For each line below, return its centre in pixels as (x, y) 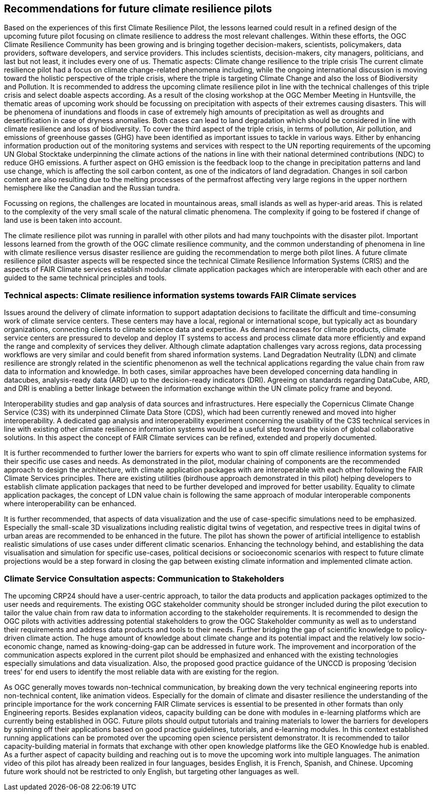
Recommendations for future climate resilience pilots (138, 9)
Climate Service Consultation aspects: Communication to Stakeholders (144, 578)
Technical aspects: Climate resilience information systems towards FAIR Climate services (180, 295)
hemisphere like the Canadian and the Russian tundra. (92, 188)
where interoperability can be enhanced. (70, 504)
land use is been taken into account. (63, 220)
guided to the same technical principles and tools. (85, 278)
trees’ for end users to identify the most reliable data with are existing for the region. (141, 671)
